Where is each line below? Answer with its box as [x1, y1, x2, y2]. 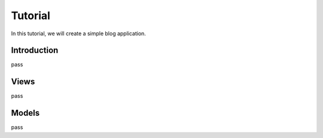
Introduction [11, 45, 59, 56]
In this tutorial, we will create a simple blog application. [11, 30, 147, 37]
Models [11, 108, 40, 118]
